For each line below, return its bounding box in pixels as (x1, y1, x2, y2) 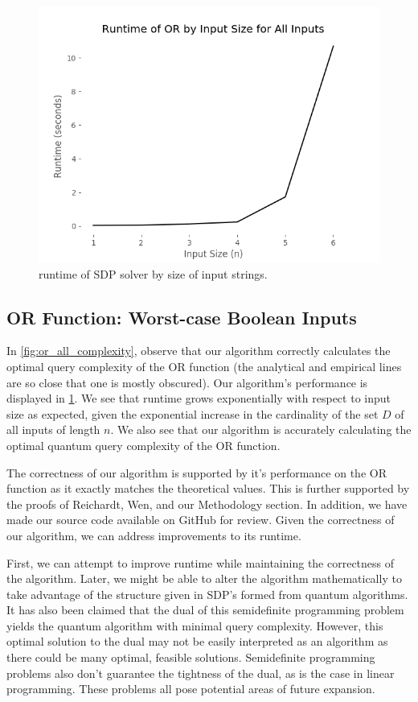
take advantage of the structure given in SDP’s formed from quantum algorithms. (6, 585, 408, 602)
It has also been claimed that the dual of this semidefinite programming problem (6, 601, 404, 618)
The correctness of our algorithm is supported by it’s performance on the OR (6, 464, 387, 481)
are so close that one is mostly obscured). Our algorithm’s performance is (6, 374, 368, 390)
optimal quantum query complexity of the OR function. (6, 436, 281, 453)
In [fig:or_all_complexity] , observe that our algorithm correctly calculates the (6, 342, 391, 359)
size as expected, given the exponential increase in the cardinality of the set (6, 405, 379, 422)
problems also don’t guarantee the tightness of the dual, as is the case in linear (6, 664, 395, 681)
